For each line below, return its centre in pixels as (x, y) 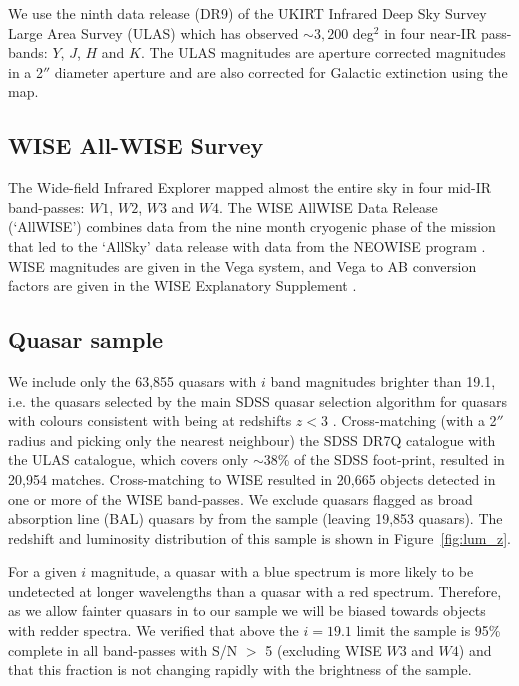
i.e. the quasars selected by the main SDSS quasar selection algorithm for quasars (258, 400)
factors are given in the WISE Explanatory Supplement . (182, 285)
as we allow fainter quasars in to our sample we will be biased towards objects (247, 610)
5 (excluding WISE (323, 649)
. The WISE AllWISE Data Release (328, 206)
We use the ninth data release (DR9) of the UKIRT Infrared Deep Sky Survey (247, 13)
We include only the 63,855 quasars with (132, 380)
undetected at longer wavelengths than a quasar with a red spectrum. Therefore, (255, 590)
